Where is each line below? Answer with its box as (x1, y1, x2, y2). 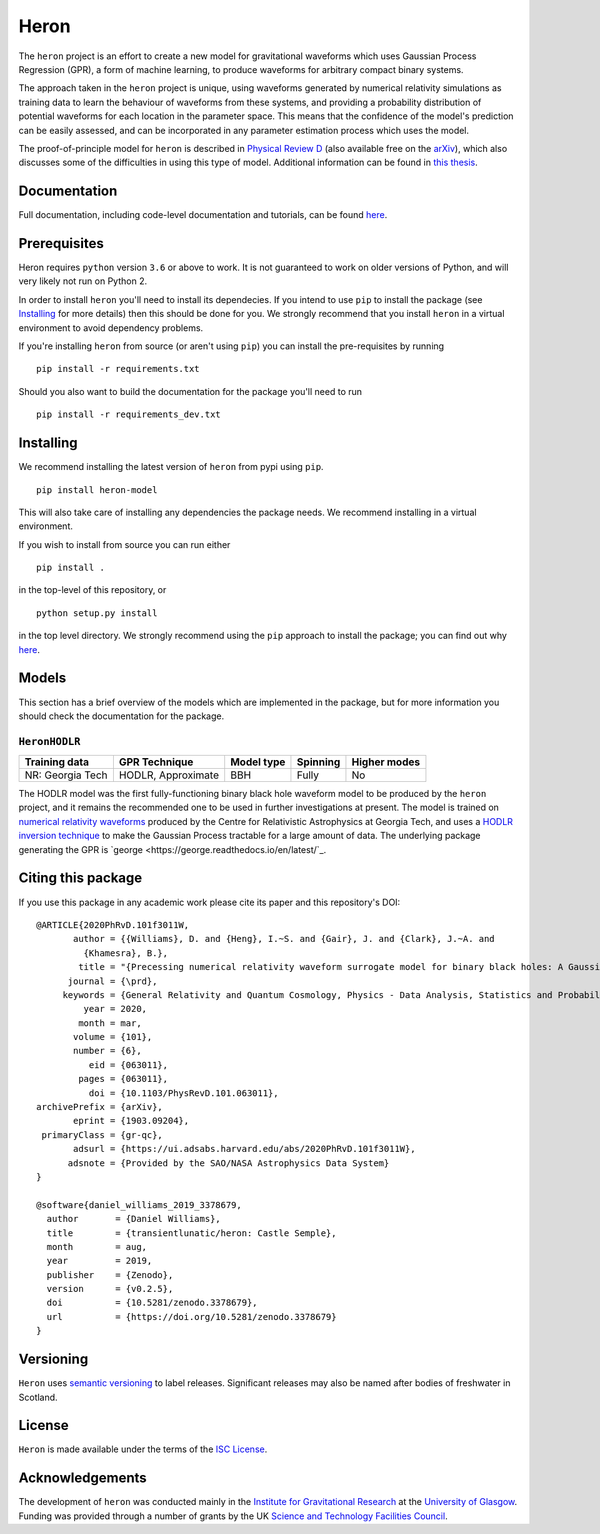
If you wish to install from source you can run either (18, 538, 231, 550)
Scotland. (18, 1391, 59, 1403)
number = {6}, (73, 1045, 142, 1057)
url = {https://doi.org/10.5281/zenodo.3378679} (46, 1311, 337, 1322)
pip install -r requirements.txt (36, 363, 200, 375)
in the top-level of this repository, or (18, 584, 167, 596)
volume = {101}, (73, 1031, 153, 1043)
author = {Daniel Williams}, (46, 1213, 222, 1225)
